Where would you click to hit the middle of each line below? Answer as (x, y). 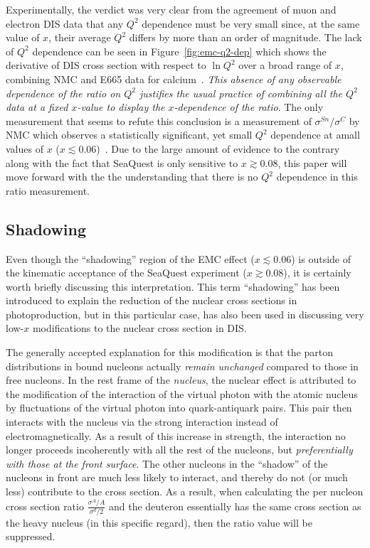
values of (25, 148)
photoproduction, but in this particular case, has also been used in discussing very (185, 314)
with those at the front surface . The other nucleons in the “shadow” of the (167, 463)
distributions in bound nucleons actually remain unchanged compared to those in (182, 366)
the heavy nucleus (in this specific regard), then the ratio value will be (159, 522)
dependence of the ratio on (63, 93)
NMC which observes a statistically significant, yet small (129, 135)
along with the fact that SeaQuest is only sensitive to (122, 162)
